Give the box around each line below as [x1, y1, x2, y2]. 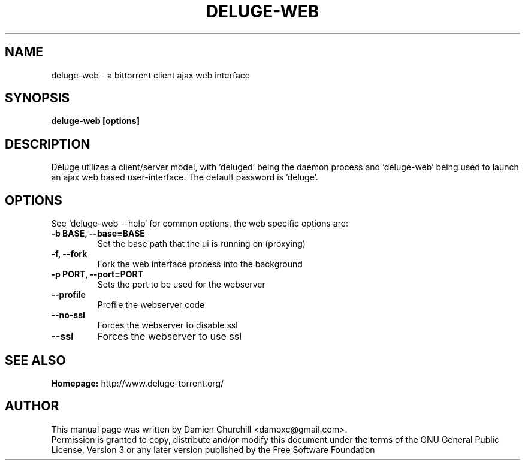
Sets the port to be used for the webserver [97, 279, 265, 290]
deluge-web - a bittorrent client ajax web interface [51, 70, 250, 80]
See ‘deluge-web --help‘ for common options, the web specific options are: [51, 218, 348, 229]
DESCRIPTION [5, 136, 90, 152]
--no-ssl [51, 310, 85, 321]
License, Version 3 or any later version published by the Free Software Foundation [51, 444, 375, 455]
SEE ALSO [5, 352, 66, 368]
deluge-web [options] [51, 116, 140, 126]
